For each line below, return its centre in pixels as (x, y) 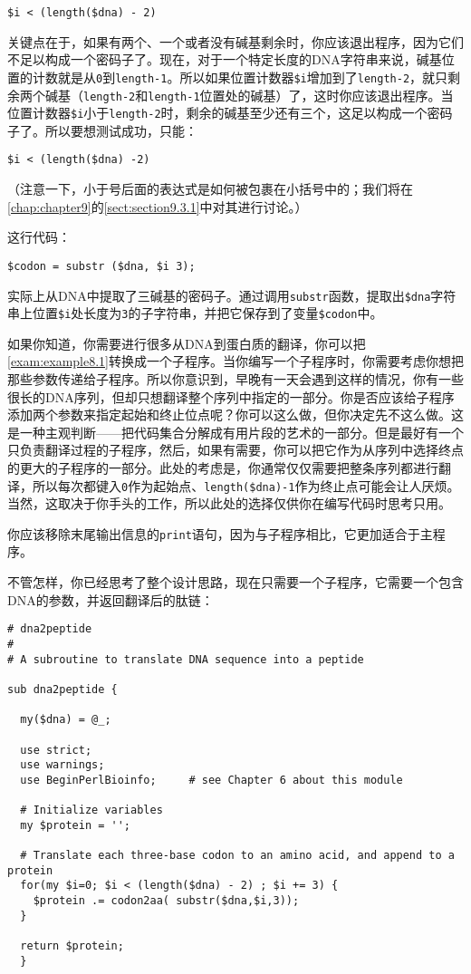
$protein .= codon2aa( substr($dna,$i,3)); (166, 901)
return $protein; (72, 946)
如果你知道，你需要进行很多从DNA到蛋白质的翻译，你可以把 (187, 343)
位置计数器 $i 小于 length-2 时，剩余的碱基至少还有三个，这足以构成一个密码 (230, 113)
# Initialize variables (91, 810)
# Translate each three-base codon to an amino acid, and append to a (237, 856)
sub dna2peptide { (62, 689)
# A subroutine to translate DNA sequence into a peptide (186, 659)
